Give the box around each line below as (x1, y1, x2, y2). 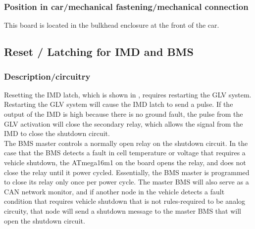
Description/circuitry (4, 70, 91, 82)
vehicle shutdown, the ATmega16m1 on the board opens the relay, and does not (4, 157, 246, 167)
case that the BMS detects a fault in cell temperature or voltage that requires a (4, 147, 246, 158)
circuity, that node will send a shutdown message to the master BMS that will (4, 205, 241, 216)
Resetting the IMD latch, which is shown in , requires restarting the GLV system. (4, 89, 252, 99)
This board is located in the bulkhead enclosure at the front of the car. (4, 20, 219, 30)
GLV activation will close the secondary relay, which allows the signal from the (4, 118, 243, 129)
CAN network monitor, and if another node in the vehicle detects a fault (4, 186, 225, 196)
